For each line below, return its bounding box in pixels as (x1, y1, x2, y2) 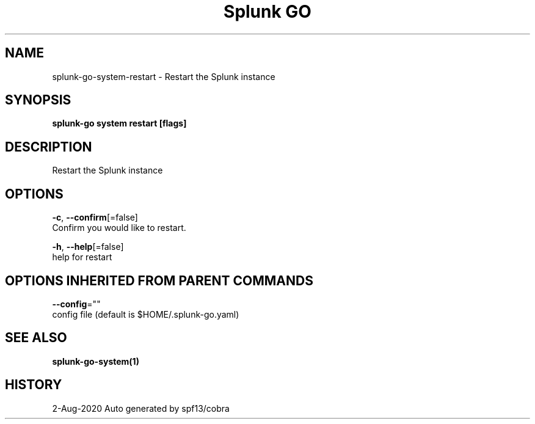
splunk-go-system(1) (52, 356, 139, 367)
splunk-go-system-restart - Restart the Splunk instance (52, 71, 275, 82)
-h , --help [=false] (52, 241, 124, 252)
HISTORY (5, 377, 62, 393)
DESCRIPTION (5, 139, 92, 155)
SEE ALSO (5, 330, 67, 346)
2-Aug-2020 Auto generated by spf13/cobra (52, 403, 230, 414)
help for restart (52, 252, 112, 263)
